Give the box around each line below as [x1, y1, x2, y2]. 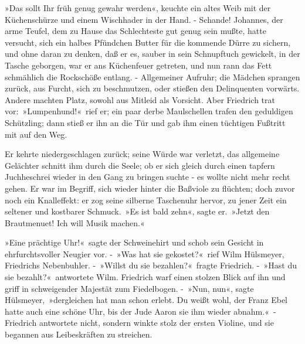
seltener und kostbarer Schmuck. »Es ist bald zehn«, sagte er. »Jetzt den [5, 205, 270, 217]
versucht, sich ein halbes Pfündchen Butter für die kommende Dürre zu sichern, [5, 36, 291, 48]
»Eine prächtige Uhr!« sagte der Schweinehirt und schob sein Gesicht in [5, 236, 264, 248]
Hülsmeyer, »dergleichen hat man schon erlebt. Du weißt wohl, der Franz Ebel [5, 294, 287, 306]
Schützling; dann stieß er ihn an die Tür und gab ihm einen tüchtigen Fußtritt [5, 116, 286, 128]
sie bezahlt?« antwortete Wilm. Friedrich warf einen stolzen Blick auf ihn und [5, 271, 286, 283]
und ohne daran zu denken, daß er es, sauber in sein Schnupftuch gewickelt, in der [5, 47, 300, 60]
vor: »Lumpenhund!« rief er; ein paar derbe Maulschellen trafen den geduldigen [5, 105, 293, 117]
